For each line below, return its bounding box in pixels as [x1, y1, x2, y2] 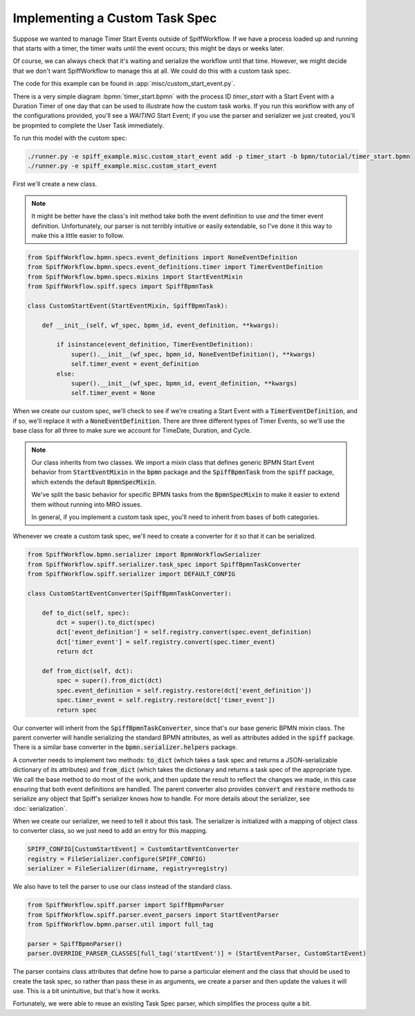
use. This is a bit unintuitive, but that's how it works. [12, 986, 161, 995]
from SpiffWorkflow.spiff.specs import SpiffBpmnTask [27, 283, 214, 290]
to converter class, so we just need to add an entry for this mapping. [12, 827, 207, 835]
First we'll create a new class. [12, 180, 98, 189]
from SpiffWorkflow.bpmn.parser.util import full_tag [27, 920, 214, 928]
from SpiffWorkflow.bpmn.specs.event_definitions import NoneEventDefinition [27, 253, 297, 261]
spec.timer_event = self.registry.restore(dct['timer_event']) [56, 697, 276, 704]
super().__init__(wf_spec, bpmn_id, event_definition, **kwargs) [71, 380, 297, 387]
